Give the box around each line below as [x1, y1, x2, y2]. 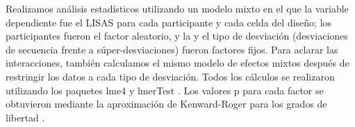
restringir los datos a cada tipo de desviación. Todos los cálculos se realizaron [6, 69, 335, 83]
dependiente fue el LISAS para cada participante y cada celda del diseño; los [6, 15, 332, 29]
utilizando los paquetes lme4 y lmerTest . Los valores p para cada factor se [6, 83, 324, 97]
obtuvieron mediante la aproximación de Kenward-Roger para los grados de [6, 96, 327, 111]
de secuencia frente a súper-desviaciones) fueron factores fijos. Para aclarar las [6, 42, 338, 56]
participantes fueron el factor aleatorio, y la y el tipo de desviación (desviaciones [6, 28, 348, 43]
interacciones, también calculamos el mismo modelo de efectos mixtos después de [6, 56, 349, 70]
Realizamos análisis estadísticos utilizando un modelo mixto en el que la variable [6, 1, 349, 15]
